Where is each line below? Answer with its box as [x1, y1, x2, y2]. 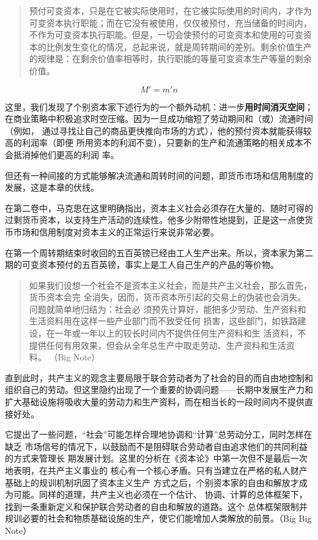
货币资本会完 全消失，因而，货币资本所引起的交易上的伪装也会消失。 [29, 291, 306, 303]
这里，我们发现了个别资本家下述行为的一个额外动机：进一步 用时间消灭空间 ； [5, 100, 313, 113]
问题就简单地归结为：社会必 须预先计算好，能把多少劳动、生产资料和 [29, 302, 306, 315]
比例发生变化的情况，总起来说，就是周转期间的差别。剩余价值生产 [46, 40, 312, 53]
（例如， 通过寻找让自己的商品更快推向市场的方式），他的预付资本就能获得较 [5, 124, 312, 137]
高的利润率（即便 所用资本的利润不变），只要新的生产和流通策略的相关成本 [5, 136, 303, 149]
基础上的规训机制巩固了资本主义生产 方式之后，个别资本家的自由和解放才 [5, 476, 299, 489]
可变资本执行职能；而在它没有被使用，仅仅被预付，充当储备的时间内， [29, 16, 312, 29]
